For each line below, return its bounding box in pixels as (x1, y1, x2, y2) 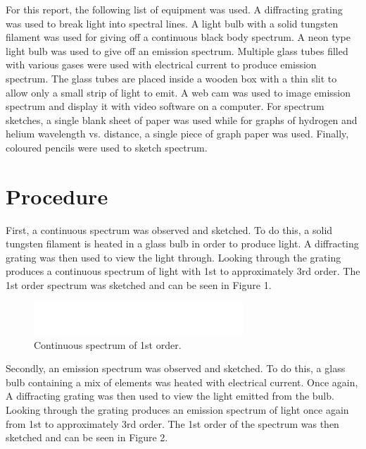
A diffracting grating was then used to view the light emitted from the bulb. (6, 388, 334, 403)
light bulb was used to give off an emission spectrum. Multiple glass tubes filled (6, 43, 348, 58)
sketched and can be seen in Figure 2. (6, 430, 168, 445)
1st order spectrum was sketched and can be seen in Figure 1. (6, 278, 272, 293)
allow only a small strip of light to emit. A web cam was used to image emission (6, 85, 351, 99)
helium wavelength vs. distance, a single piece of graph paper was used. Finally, (6, 126, 349, 141)
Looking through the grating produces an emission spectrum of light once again (6, 402, 349, 417)
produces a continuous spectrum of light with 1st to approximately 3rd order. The (6, 264, 360, 278)
